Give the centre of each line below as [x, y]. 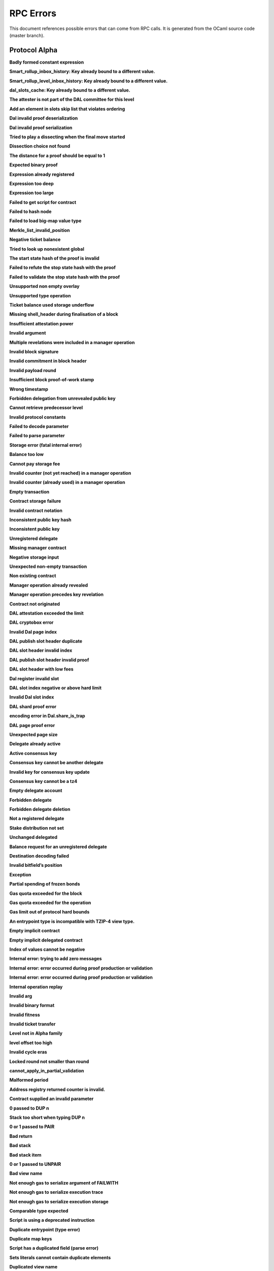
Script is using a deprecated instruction [52, 1220]
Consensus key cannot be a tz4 [43, 781]
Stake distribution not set [37, 828]
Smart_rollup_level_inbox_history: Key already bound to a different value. [89, 81]
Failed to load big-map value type [45, 221]
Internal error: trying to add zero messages [56, 959]
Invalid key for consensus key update [49, 772]
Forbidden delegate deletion [40, 809]
